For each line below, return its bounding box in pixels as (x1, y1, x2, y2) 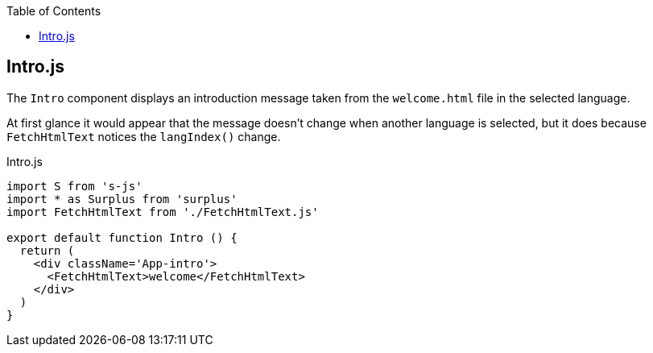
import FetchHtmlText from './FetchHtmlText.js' (6, 205, 319, 218)
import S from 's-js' (6, 179, 143, 193)
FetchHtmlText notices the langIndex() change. (6, 129, 281, 143)
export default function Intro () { (6, 230, 238, 244)
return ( (19, 243, 75, 257)
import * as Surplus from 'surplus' (6, 192, 238, 206)
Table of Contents (6, 4, 101, 18)
